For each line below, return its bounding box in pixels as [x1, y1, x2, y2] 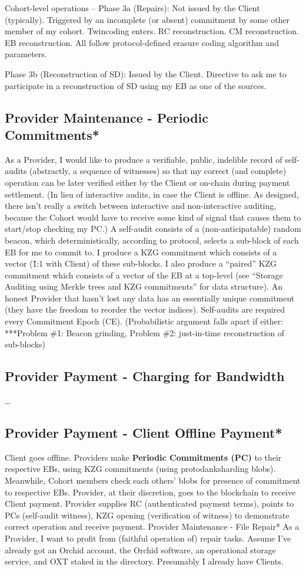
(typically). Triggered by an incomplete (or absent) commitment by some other [5, 13, 290, 25]
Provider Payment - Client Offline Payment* [5, 424, 282, 442]
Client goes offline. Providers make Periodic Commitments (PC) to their [5, 451, 282, 463]
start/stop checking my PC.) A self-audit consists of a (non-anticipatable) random [5, 222, 301, 235]
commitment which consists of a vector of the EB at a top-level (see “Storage [5, 268, 283, 281]
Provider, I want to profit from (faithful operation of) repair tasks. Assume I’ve [5, 532, 291, 544]
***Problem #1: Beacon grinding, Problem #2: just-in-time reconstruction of [5, 326, 285, 339]
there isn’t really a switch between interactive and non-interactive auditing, [5, 199, 277, 212]
